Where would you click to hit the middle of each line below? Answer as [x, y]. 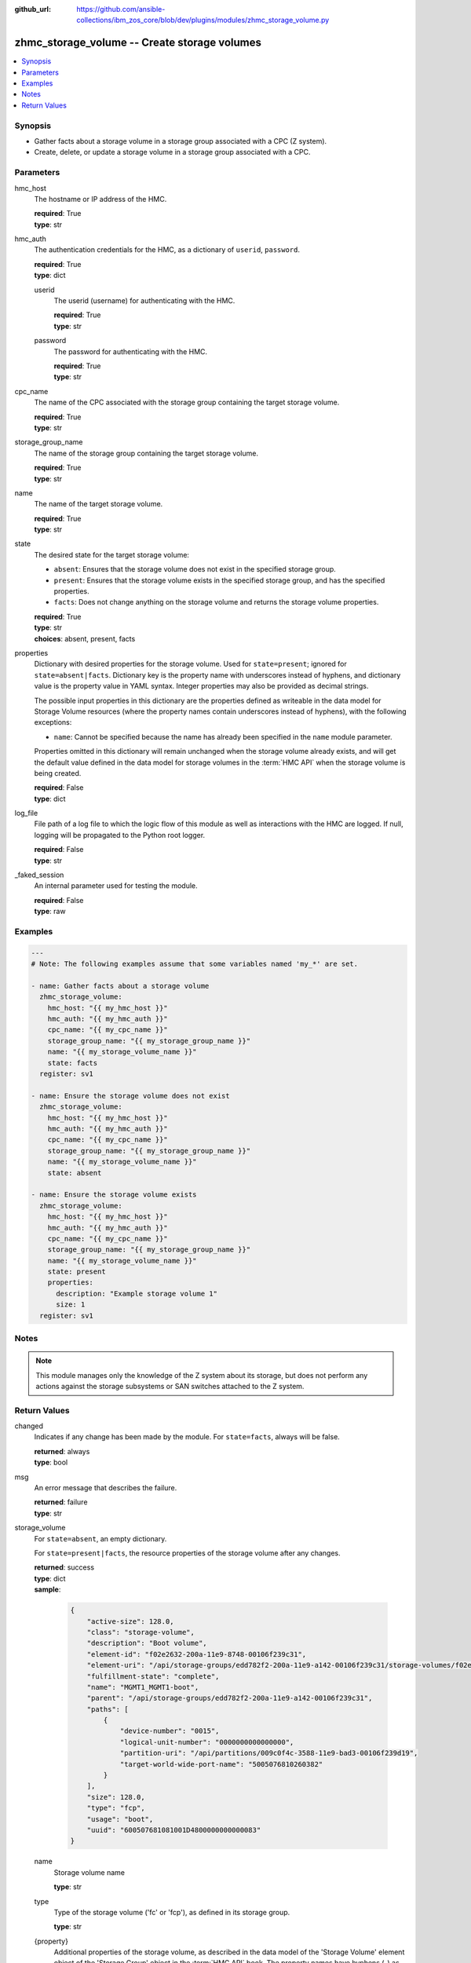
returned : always [62, 1451]
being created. [58, 773]
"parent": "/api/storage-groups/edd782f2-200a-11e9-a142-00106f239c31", [230, 1698]
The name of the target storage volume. [99, 504]
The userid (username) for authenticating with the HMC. [144, 301]
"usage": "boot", [120, 1819]
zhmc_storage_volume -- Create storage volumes [138, 43]
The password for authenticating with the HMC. [131, 351]
